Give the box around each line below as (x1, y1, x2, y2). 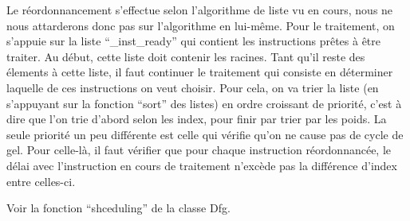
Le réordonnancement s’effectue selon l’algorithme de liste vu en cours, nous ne (6, 2, 393, 17)
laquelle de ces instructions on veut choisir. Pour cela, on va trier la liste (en (6, 79, 379, 95)
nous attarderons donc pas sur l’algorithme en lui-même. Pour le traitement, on (6, 17, 395, 33)
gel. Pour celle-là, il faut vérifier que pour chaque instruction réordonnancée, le (6, 142, 392, 158)
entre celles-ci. (6, 173, 76, 189)
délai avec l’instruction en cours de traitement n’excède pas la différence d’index (6, 157, 397, 173)
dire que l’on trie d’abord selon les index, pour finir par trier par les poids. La (6, 111, 387, 127)
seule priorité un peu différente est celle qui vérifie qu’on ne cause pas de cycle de (6, 126, 404, 142)
